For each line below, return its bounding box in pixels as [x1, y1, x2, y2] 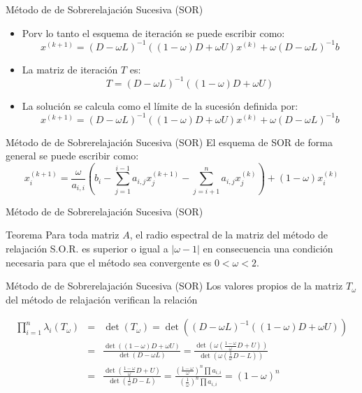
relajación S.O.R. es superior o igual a [6, 241, 168, 255]
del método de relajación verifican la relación [6, 292, 198, 306]
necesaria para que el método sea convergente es [6, 255, 212, 269]
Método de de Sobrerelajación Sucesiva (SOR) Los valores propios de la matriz [6, 278, 343, 293]
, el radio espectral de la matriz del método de [129, 227, 328, 242]
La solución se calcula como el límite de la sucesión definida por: [22, 98, 298, 113]
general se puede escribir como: [6, 148, 139, 163]
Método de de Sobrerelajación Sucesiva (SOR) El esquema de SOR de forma [6, 134, 333, 149]
